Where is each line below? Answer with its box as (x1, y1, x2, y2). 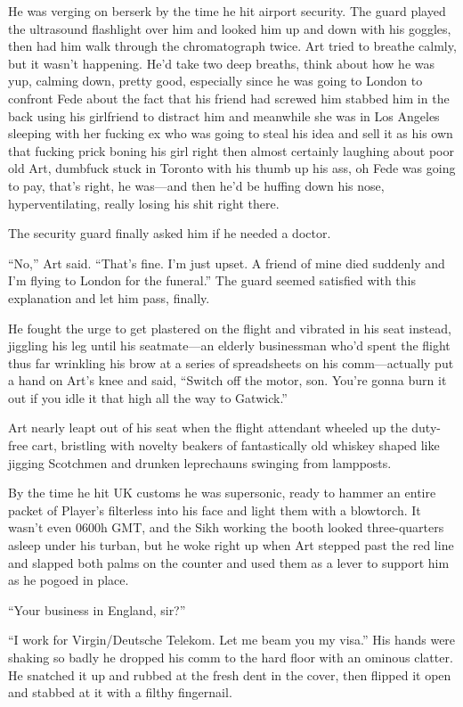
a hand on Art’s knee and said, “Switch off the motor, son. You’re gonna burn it (8, 371, 447, 390)
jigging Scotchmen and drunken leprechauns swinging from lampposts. (8, 453, 392, 472)
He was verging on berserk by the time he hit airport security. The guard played (8, 2, 446, 20)
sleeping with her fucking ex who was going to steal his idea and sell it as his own (8, 124, 453, 143)
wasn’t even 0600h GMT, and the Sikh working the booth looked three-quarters (8, 518, 444, 537)
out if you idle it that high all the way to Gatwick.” (8, 388, 288, 407)
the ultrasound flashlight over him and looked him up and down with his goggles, (8, 19, 451, 37)
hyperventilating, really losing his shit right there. (8, 193, 280, 212)
